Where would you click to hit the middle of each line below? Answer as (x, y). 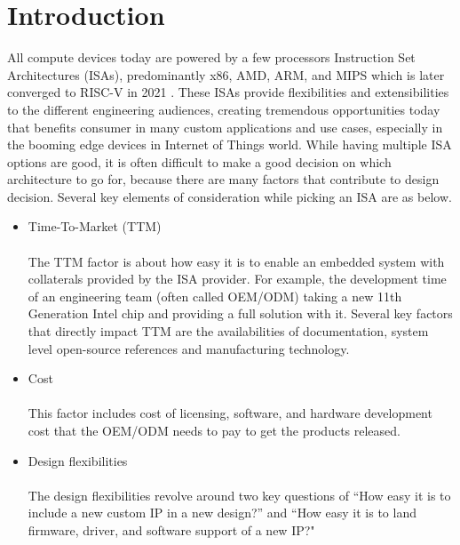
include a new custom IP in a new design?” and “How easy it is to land (222, 513)
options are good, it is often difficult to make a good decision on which (199, 161)
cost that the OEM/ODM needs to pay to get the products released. (214, 430)
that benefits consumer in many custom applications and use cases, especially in (225, 127)
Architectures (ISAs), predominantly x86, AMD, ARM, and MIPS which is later (226, 74)
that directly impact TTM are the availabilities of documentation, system (228, 331)
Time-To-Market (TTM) (95, 226)
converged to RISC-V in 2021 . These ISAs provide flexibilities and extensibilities (228, 92)
